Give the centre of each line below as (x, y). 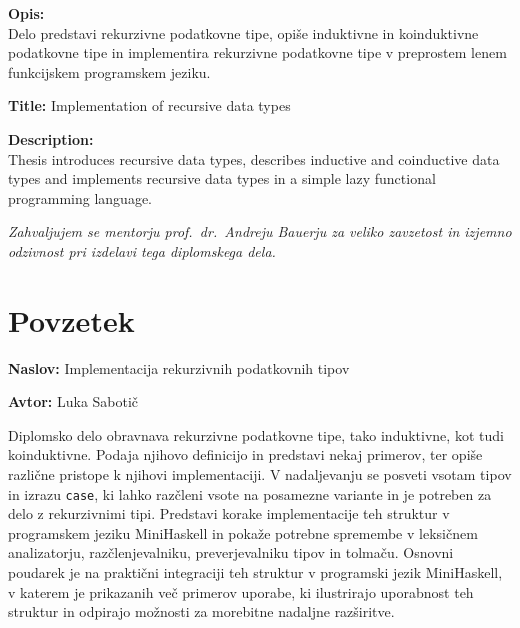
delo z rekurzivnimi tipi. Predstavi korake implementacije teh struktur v (229, 513)
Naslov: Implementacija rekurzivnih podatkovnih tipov (179, 367)
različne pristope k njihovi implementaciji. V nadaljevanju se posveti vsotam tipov (260, 474)
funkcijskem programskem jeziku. (109, 71)
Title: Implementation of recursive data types (149, 105)
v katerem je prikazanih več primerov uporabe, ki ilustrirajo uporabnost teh (241, 591)
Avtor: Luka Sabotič (73, 401)
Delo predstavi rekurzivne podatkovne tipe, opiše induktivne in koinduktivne (243, 32)
